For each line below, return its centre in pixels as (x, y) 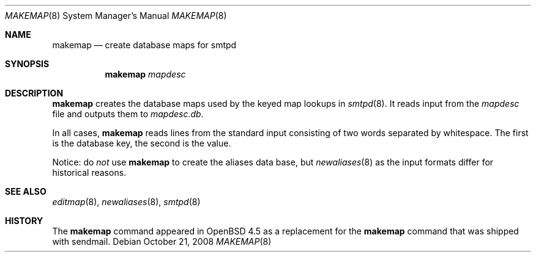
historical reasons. (89, 172)
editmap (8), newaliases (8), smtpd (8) (126, 202)
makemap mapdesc (145, 74)
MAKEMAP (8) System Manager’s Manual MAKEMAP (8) (116, 16)
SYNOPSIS (27, 64)
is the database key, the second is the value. (142, 143)
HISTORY (24, 221)
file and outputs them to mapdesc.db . (128, 114)
